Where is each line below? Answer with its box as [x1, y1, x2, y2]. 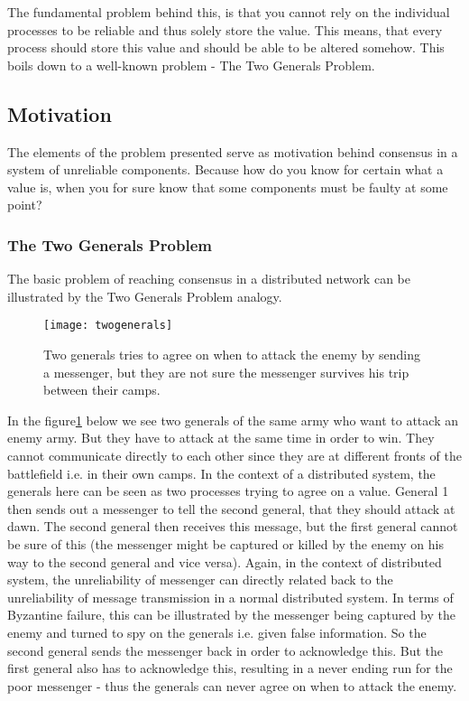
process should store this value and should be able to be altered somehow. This [7, 38, 445, 57]
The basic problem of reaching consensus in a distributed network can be [7, 269, 410, 288]
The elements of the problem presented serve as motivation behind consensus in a [7, 142, 458, 161]
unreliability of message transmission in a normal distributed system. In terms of [7, 587, 454, 606]
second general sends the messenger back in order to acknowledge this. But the [7, 640, 443, 659]
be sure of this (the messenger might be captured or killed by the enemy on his [7, 534, 444, 553]
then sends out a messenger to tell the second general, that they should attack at [7, 499, 455, 518]
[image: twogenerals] [43, 319, 173, 332]
